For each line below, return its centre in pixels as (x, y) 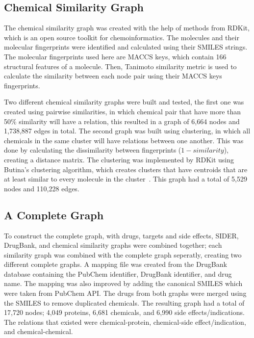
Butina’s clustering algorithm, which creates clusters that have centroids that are (126, 169)
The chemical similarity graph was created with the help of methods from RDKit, (127, 28)
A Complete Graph (54, 215)
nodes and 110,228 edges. (42, 188)
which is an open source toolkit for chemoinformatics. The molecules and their (122, 37)
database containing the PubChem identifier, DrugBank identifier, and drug (118, 273)
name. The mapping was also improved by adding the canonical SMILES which (123, 283)
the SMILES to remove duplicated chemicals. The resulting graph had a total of (124, 302)
